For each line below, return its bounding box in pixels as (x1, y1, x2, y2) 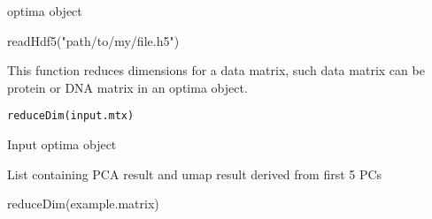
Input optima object (7, 135, 117, 154)
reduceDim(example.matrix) (7, 194, 159, 213)
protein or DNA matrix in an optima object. (7, 78, 248, 96)
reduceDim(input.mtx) (7, 109, 135, 123)
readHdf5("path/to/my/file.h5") (7, 31, 180, 49)
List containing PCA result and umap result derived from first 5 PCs (7, 164, 382, 183)
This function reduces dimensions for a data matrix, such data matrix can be (7, 61, 425, 79)
